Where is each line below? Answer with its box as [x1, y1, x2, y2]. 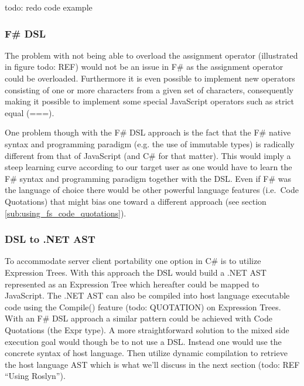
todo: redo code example [5, 1, 93, 13]
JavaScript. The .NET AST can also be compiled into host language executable [5, 289, 290, 302]
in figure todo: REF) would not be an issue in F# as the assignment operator [5, 60, 283, 73]
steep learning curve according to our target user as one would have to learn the [5, 161, 292, 173]
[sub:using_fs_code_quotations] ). [5, 206, 127, 219]
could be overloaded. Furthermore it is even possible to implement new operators [5, 72, 295, 84]
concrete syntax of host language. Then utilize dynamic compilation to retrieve [5, 347, 288, 359]
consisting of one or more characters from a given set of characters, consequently [5, 83, 294, 96]
